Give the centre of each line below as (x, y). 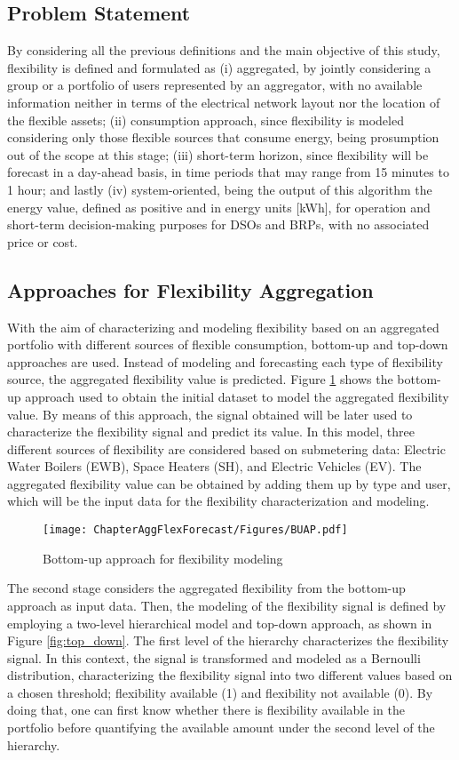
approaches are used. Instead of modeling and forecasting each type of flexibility (225, 361)
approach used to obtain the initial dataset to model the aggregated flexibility (237, 396)
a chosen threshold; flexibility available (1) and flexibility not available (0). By (220, 692)
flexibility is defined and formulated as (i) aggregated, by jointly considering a (219, 67)
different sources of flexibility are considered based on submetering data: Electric (226, 448)
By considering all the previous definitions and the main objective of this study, (224, 50)
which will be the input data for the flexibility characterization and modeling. (218, 501)
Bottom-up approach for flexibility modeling (163, 558)
